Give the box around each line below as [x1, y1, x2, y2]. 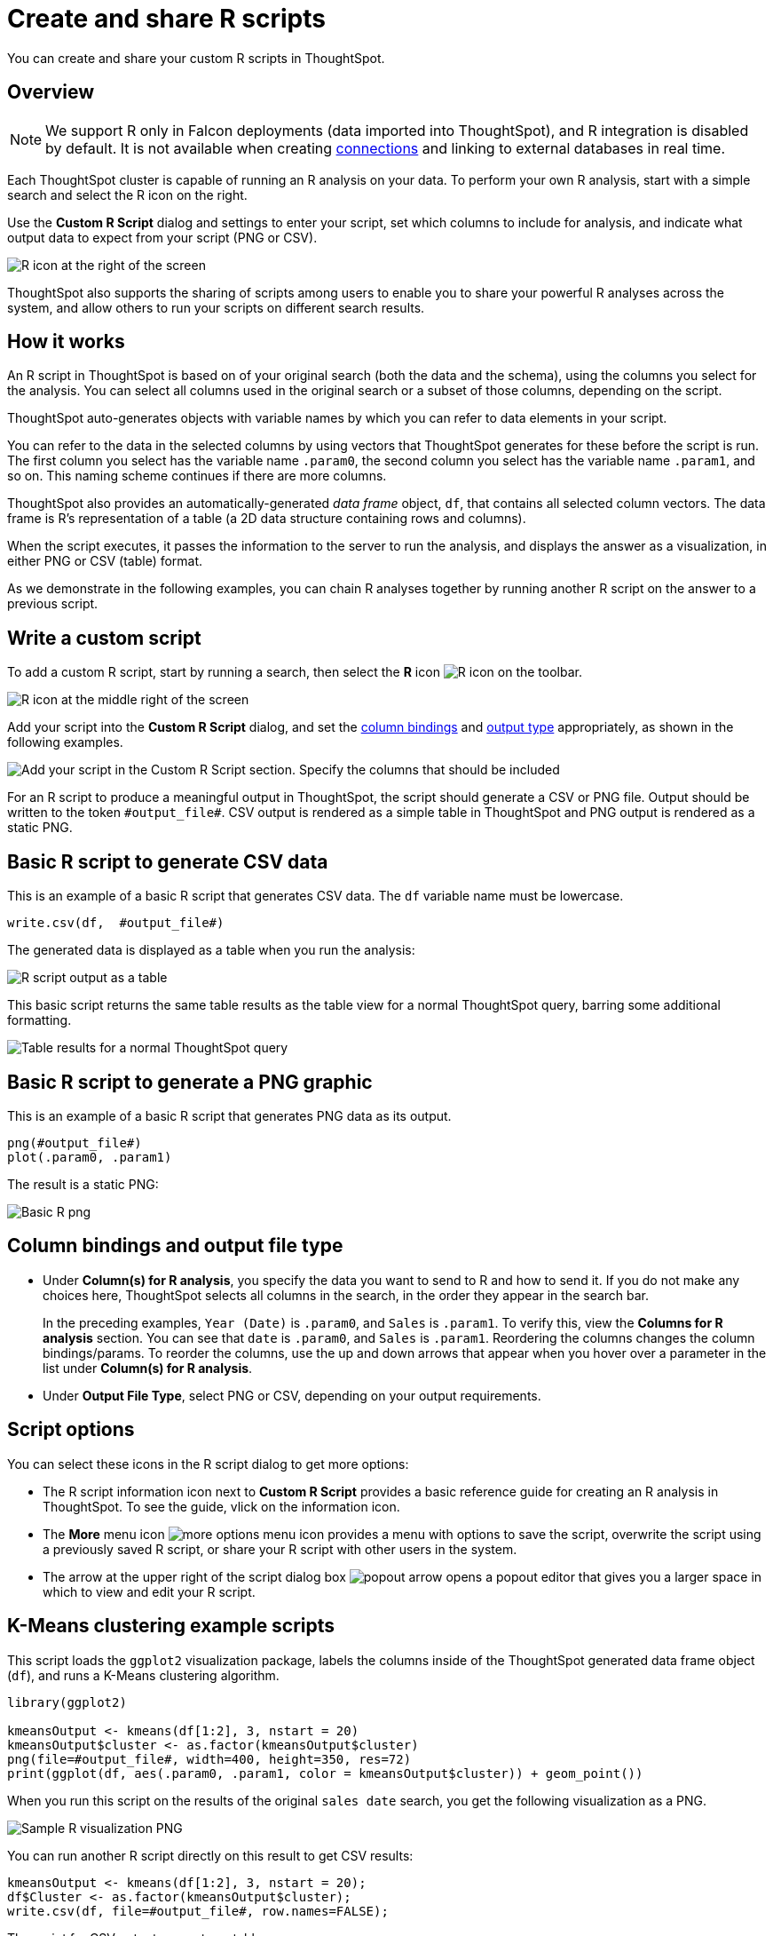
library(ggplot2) [7, 1694, 127, 1710]
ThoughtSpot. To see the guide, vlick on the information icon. [43, 1498, 400, 1514]
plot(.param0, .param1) [7, 1149, 172, 1164]
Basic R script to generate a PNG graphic [7, 1070, 373, 1093]
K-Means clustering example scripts [7, 1615, 335, 1638]
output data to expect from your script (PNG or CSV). [7, 229, 318, 245]
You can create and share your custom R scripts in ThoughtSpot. [7, 50, 385, 66]
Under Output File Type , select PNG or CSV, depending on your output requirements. [43, 1387, 541, 1403]
